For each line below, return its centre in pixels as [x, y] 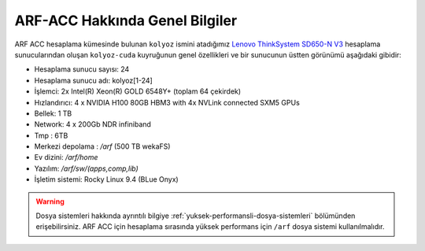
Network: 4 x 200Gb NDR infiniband [92, 124]
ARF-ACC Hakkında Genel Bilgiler [126, 20]
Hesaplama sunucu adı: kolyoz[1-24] [93, 80]
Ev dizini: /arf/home [66, 157]
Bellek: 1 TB [53, 113]
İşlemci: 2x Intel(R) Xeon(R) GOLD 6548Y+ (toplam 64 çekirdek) [138, 91]
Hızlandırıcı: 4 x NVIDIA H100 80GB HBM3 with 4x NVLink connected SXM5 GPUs [167, 102]
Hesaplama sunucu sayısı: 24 [82, 69]
